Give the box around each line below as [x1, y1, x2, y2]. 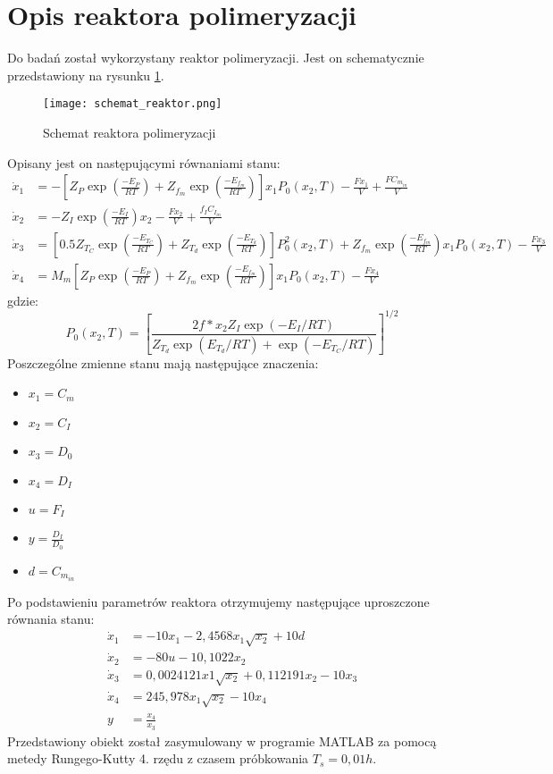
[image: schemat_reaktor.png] [43, 97, 222, 111]
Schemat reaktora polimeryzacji [43, 122, 216, 141]
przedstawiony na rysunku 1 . [7, 65, 164, 84]
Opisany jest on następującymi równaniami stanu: [7, 153, 281, 172]
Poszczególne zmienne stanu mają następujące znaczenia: [7, 353, 319, 372]
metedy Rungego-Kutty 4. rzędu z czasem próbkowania [7, 749, 309, 768]
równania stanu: [7, 610, 95, 628]
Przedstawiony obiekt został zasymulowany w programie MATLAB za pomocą [7, 731, 437, 750]
